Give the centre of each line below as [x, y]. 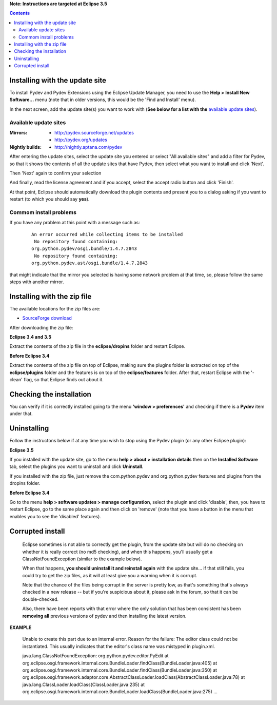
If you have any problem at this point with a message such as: [75, 223]
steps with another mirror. [37, 282]
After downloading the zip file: [41, 327]
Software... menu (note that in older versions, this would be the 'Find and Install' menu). [103, 100]
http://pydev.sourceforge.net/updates [94, 132]
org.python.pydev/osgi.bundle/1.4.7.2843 [84, 249]
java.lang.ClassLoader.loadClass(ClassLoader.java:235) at [84, 684]
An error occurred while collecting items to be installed [107, 234]
